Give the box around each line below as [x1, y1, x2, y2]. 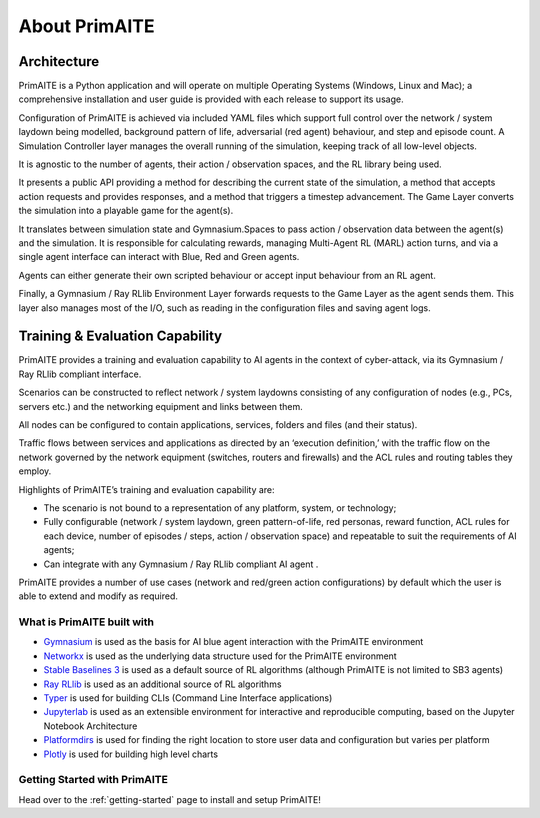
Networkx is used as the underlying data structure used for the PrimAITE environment [43, 650, 397, 662]
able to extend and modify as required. [18, 590, 179, 602]
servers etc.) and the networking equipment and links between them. [18, 400, 304, 412]
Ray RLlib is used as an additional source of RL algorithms [43, 678, 282, 690]
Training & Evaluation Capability [18, 328, 223, 345]
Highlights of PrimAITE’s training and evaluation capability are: [18, 483, 275, 495]
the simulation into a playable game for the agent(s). [18, 205, 234, 217]
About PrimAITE [18, 15, 155, 37]
